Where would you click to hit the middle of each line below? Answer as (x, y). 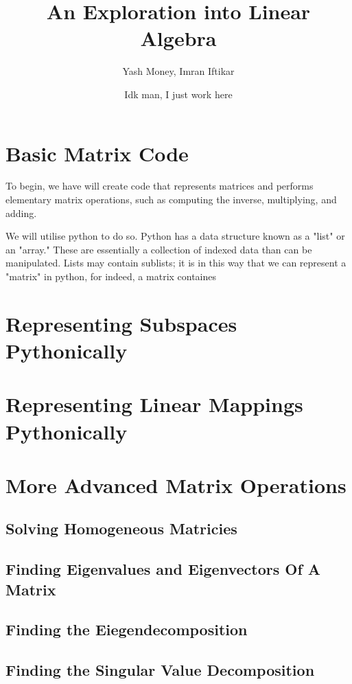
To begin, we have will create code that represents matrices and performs (160, 186)
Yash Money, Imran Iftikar (178, 71)
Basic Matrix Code (97, 153)
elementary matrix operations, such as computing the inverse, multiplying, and (171, 199)
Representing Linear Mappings (154, 404)
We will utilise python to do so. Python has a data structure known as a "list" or (175, 236)
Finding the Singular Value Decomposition (160, 670)
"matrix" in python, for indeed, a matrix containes (111, 276)
